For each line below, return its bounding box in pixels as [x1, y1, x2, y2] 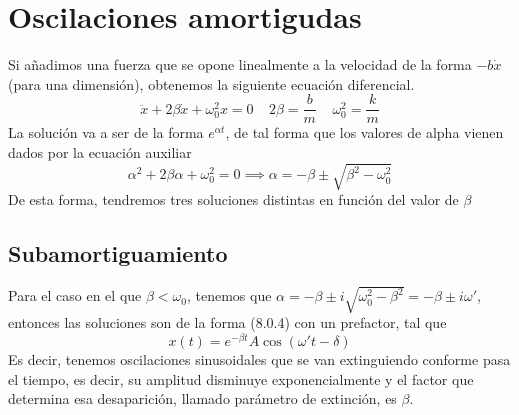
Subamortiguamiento [8, 238, 228, 269]
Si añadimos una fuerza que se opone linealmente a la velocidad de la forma [8, 54, 472, 75]
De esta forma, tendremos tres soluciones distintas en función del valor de [8, 189, 459, 210]
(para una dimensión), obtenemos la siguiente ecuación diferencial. [8, 73, 415, 94]
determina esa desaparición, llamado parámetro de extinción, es [8, 388, 397, 409]
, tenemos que [186, 285, 272, 306]
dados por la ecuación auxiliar [8, 141, 192, 162]
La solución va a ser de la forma [8, 122, 204, 143]
